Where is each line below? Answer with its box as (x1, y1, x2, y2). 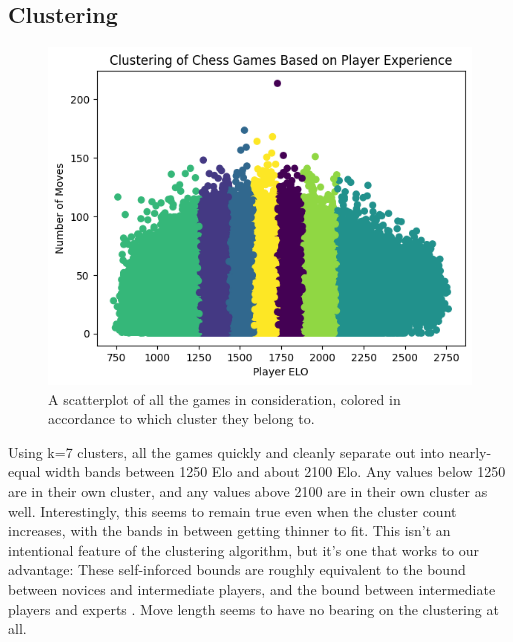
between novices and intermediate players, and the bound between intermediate (8, 579, 496, 599)
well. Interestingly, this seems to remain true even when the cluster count (8, 500, 457, 521)
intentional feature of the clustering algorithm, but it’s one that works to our (8, 539, 480, 560)
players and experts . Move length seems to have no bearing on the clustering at (8, 598, 499, 619)
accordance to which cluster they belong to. (48, 408, 315, 429)
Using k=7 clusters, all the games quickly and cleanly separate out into (8, 441, 445, 462)
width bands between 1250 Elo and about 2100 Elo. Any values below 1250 (44, 461, 506, 482)
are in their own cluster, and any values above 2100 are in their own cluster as (8, 481, 488, 502)
